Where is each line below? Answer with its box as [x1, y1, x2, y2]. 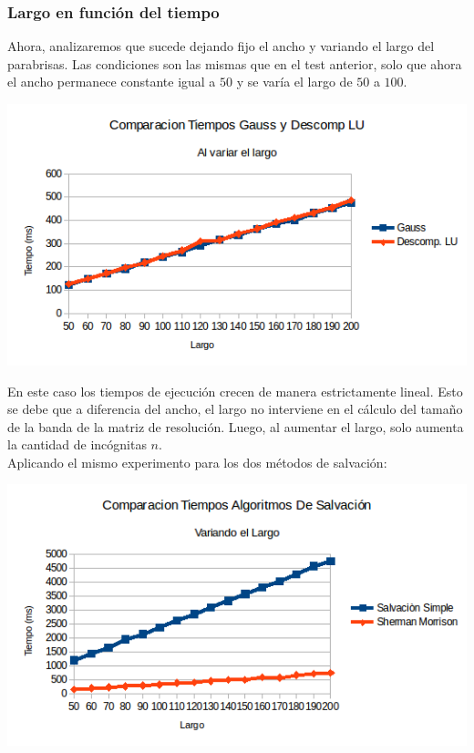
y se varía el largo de [236, 72, 353, 91]
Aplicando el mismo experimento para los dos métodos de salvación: [7, 452, 387, 471]
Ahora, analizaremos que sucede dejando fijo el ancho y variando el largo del [7, 36, 435, 56]
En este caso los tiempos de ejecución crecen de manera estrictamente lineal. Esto [7, 381, 463, 400]
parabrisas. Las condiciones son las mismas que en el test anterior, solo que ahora [7, 54, 462, 73]
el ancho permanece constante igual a [7, 72, 216, 91]
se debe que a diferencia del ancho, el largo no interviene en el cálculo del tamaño [7, 399, 463, 418]
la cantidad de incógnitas [7, 435, 147, 454]
